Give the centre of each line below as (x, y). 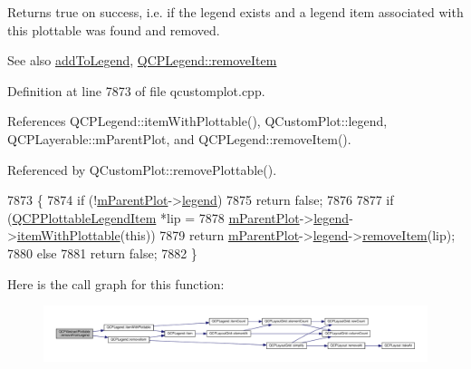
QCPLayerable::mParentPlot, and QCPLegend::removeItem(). (179, 138)
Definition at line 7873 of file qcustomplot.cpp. (136, 90)
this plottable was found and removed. (114, 29)
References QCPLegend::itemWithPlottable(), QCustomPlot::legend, (197, 121)
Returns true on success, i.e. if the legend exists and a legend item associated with (235, 12)
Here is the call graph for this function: (116, 283)
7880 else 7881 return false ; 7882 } (102, 252)
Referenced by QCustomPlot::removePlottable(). (142, 169)
